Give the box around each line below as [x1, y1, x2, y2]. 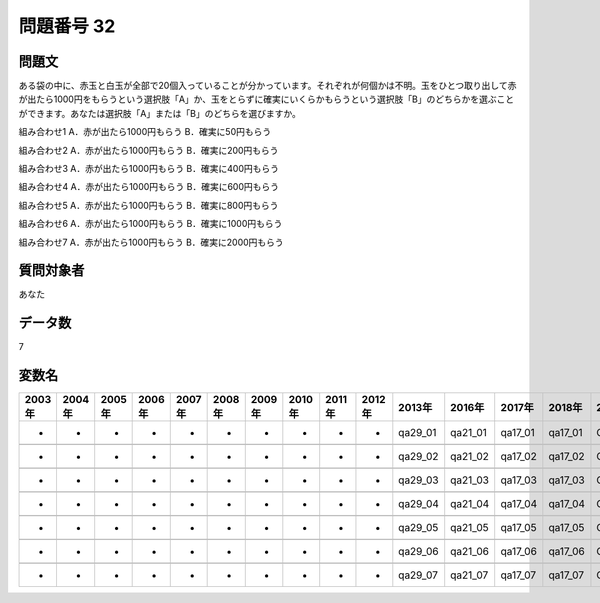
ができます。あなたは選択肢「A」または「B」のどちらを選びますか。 [18, 107, 302, 119]
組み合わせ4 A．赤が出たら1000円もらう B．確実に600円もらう [18, 181, 280, 193]
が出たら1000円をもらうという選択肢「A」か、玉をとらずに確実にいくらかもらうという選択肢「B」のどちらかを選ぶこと [18, 93, 515, 105]
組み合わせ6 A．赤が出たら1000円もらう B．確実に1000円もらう [18, 218, 283, 230]
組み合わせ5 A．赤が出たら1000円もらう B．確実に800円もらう [18, 199, 279, 211]
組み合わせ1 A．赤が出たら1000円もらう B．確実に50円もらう [18, 126, 272, 138]
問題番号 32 [18, 15, 116, 37]
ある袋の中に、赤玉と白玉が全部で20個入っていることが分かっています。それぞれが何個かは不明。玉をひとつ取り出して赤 [18, 80, 517, 92]
